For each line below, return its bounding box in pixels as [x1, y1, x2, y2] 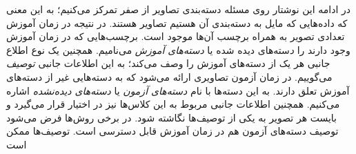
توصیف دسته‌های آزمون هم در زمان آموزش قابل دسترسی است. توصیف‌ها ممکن [6, 124, 339, 138]
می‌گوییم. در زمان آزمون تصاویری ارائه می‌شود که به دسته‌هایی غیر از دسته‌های [6, 69, 333, 84]
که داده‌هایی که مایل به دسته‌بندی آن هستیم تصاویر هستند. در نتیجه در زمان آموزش [6, 15, 348, 30]
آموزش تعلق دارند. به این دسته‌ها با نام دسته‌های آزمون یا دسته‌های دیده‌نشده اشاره [6, 83, 350, 97]
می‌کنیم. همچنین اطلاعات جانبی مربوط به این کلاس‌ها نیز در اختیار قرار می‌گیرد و [6, 97, 340, 111]
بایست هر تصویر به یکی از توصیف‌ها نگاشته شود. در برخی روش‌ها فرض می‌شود [6, 110, 337, 124]
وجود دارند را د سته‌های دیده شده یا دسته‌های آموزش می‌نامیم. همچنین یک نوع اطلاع [6, 42, 350, 57]
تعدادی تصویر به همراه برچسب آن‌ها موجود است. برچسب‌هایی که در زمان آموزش [6, 29, 345, 44]
